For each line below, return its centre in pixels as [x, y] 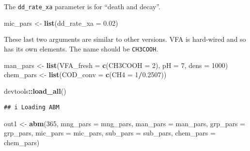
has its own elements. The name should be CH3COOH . [81, 48]
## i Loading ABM [32, 108]
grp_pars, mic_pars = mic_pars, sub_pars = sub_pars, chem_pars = [110, 133]
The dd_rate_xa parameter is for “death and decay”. [82, 6]
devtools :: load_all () [35, 91]
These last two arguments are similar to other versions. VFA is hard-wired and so [125, 39]
